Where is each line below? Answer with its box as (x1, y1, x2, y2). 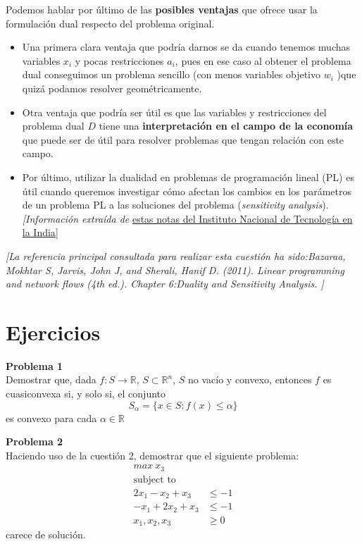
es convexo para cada (6, 410, 97, 425)
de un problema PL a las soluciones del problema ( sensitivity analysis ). (22, 197, 329, 212)
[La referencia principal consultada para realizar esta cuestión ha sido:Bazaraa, (6, 248, 346, 263)
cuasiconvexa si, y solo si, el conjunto (6, 386, 166, 400)
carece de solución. (6, 527, 86, 542)
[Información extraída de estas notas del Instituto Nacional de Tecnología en (22, 211, 353, 225)
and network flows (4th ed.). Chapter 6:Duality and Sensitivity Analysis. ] (6, 276, 324, 291)
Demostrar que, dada (6, 372, 96, 387)
